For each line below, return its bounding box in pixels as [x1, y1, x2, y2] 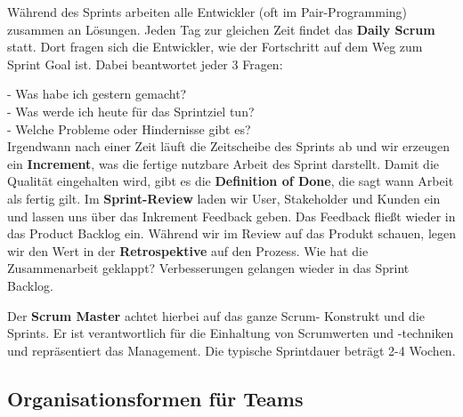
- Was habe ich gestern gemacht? [7, 84, 187, 103]
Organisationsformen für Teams [7, 384, 304, 412]
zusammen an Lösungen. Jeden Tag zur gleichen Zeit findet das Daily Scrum [7, 20, 435, 38]
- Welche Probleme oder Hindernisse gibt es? [7, 119, 251, 138]
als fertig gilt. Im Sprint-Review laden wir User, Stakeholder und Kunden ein [7, 188, 441, 207]
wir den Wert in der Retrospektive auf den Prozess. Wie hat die [7, 241, 369, 260]
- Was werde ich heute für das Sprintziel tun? [7, 101, 255, 120]
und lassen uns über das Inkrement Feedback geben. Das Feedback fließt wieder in [7, 206, 456, 225]
